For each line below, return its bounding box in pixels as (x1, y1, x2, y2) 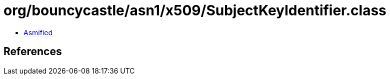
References (3, 45, 62, 58)
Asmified (23, 28, 53, 37)
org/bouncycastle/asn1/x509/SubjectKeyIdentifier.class (3, 2, 386, 19)
